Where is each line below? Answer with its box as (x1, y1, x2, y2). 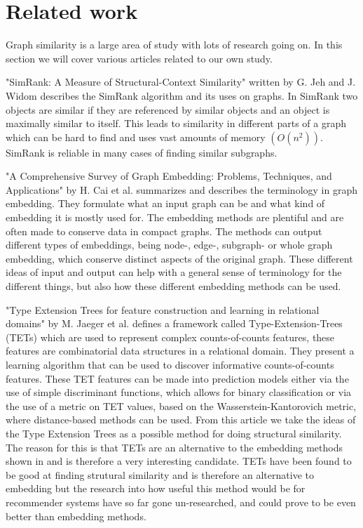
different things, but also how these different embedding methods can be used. (6, 279, 341, 293)
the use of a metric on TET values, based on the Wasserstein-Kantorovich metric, (6, 398, 357, 413)
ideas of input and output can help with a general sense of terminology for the (6, 265, 342, 279)
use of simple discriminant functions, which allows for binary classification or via (6, 385, 352, 400)
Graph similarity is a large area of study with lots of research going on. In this (6, 37, 343, 52)
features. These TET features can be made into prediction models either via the (6, 371, 349, 385)
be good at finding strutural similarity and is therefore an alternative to (6, 467, 314, 482)
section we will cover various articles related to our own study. (6, 51, 273, 65)
